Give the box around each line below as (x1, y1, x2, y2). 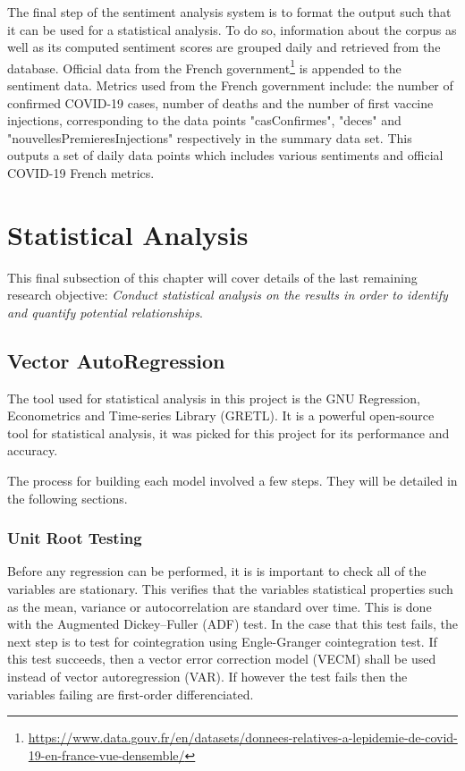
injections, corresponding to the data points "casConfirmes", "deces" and (7, 111, 402, 130)
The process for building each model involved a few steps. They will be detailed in (7, 471, 458, 490)
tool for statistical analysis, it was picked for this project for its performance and (7, 423, 450, 442)
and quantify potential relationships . (7, 302, 203, 321)
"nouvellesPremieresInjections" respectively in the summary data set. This (7, 128, 412, 147)
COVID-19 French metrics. (7, 164, 155, 182)
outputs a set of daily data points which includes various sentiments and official (7, 146, 444, 165)
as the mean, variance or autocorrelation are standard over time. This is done (7, 597, 432, 615)
